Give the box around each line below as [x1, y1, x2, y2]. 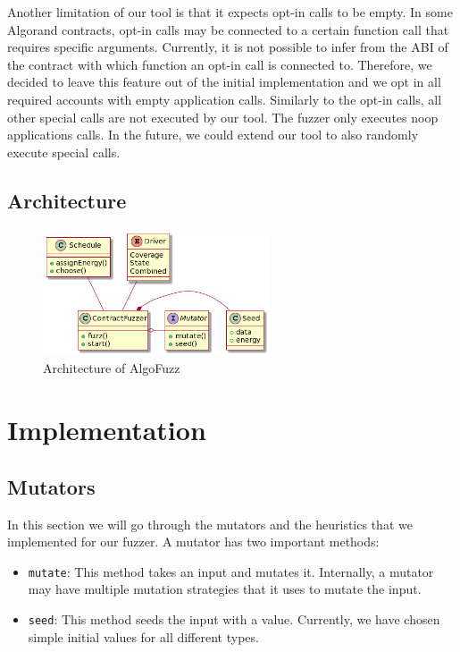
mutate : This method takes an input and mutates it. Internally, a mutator [28, 562, 434, 580]
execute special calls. [7, 142, 121, 161]
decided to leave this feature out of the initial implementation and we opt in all [7, 72, 441, 91]
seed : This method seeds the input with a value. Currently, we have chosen [28, 609, 440, 628]
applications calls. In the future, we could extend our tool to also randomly [7, 125, 419, 144]
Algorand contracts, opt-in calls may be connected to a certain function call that [7, 20, 449, 38]
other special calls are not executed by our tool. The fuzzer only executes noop [7, 107, 439, 126]
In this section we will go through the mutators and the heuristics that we [7, 514, 413, 533]
